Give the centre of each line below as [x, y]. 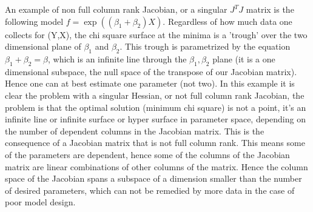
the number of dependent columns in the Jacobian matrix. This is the [135, 131]
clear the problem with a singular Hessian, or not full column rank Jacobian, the [155, 95]
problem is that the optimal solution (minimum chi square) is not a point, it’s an [156, 107]
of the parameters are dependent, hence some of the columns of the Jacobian [147, 154]
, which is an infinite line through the [117, 58]
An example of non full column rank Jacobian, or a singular [116, 9]
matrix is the [270, 9]
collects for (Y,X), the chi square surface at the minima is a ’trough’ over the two [156, 34]
